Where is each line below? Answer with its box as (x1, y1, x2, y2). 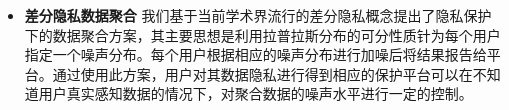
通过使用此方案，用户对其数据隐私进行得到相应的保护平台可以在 (52, 63, 473, 84)
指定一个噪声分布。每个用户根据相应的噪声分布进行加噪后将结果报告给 (24, 44, 487, 65)
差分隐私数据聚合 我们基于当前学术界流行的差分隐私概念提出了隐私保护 (24, 5, 492, 25)
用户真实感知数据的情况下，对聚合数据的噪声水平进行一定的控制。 (38, 83, 473, 104)
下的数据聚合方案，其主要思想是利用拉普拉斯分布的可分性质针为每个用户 (24, 24, 501, 45)
